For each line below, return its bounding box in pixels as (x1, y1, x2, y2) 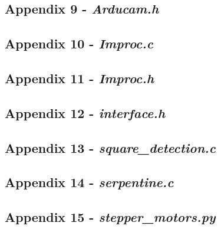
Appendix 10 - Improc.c (5, 34, 153, 53)
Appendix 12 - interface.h (5, 103, 166, 122)
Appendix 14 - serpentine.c (5, 173, 174, 191)
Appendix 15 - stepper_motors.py (5, 208, 216, 226)
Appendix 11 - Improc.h (5, 68, 154, 87)
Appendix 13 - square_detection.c (5, 138, 216, 156)
